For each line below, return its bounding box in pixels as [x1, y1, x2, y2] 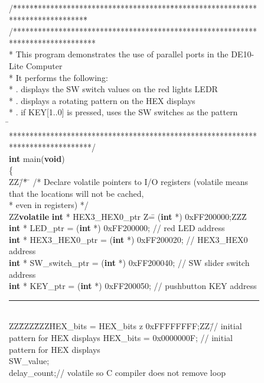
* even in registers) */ [9, 199, 89, 211]
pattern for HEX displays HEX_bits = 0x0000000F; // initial [9, 332, 233, 344]
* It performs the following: [9, 71, 108, 83]
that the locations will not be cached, [9, 187, 144, 199]
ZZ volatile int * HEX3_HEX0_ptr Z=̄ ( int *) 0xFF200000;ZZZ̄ [9, 210, 247, 222]
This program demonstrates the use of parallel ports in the [15, 48, 229, 60]
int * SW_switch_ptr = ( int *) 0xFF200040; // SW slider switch [9, 257, 250, 269]
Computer [25, 59, 63, 72]
